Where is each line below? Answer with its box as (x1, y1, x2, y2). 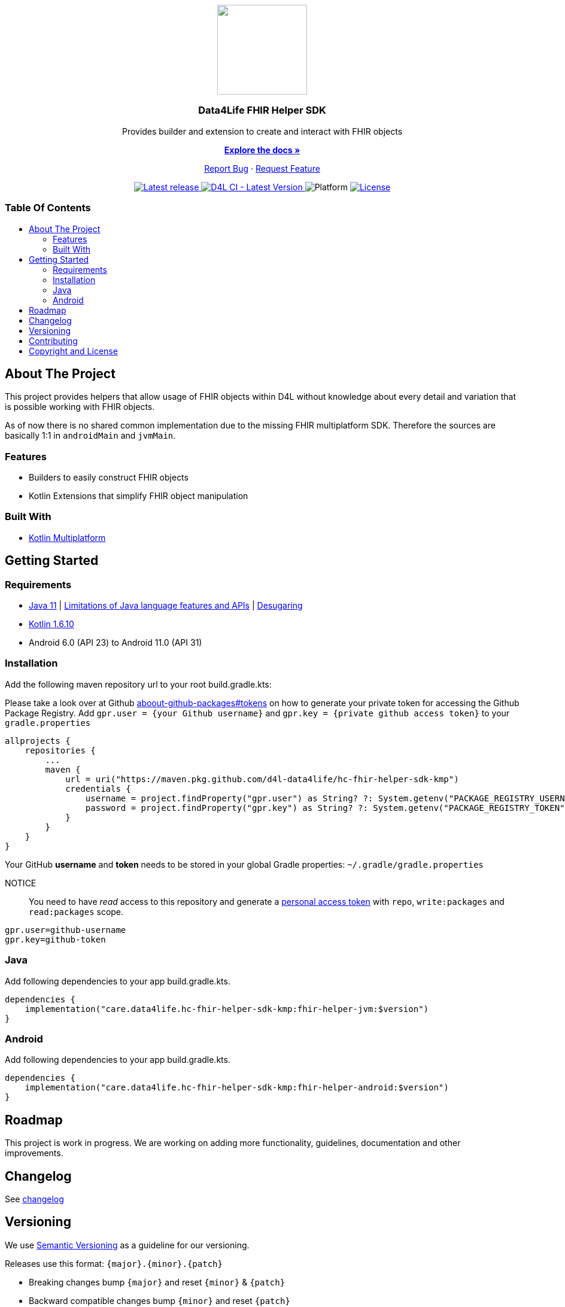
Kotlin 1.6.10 (29, 619, 74, 630)
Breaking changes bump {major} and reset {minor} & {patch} (29, 1276, 285, 1287)
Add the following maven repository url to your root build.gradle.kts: (5, 679, 272, 689)
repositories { (25, 745, 96, 755)
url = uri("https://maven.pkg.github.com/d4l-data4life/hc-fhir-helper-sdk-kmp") (65, 774, 459, 784)
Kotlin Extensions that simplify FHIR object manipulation (29, 491, 248, 501)
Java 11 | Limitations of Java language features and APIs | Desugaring (29, 600, 303, 611)
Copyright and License (29, 345, 118, 356)
